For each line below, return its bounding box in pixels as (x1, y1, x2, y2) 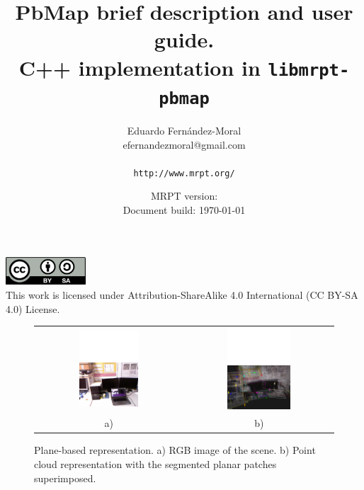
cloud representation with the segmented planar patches (34, 456, 277, 471)
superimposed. (34, 470, 96, 485)
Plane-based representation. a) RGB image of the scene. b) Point (34, 443, 316, 457)
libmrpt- (268, 59, 350, 80)
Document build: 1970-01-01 (123, 202, 246, 217)
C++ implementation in (18, 52, 261, 81)
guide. (154, 25, 215, 54)
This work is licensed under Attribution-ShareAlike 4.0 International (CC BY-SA (6, 287, 358, 302)
